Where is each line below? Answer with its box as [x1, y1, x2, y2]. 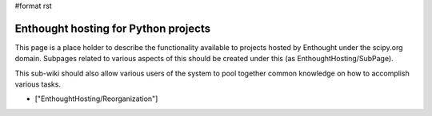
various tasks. [14, 79, 62, 89]
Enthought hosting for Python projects [14, 21, 211, 35]
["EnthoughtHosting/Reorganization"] [34, 94, 158, 103]
